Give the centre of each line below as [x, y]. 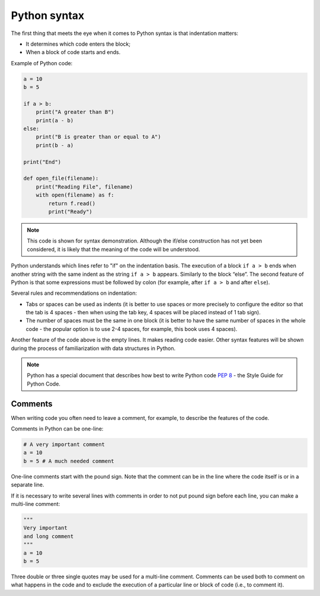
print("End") [42, 162]
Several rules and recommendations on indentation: [74, 293]
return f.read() [72, 203]
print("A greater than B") [75, 112]
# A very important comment [64, 444]
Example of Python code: [42, 63]
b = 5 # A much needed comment [69, 461]
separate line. [28, 485]
